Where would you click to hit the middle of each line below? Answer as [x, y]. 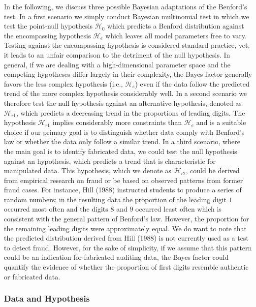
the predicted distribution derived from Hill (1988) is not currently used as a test [126, 238]
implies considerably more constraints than [117, 122]
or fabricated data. [32, 276]
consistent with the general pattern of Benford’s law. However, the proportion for [127, 219]
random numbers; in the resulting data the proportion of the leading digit [115, 199]
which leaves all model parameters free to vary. [176, 35]
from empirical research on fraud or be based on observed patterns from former [124, 180]
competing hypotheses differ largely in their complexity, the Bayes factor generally [128, 74]
